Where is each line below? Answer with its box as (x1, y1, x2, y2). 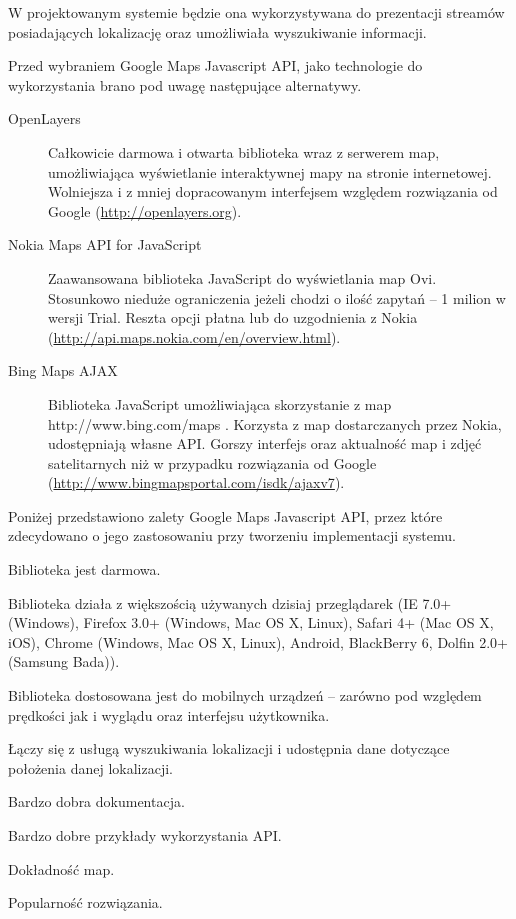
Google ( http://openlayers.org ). (48, 200, 242, 221)
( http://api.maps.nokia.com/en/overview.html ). (48, 326, 341, 347)
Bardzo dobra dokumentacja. (8, 791, 185, 812)
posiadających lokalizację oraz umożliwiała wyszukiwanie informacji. (8, 21, 427, 42)
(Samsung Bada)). (8, 651, 120, 672)
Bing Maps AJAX (8, 360, 118, 381)
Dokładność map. (8, 858, 115, 879)
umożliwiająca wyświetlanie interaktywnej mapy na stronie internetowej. (48, 161, 492, 182)
